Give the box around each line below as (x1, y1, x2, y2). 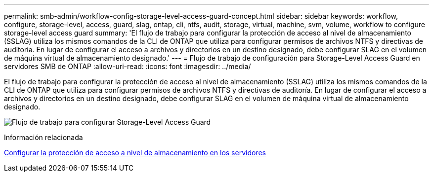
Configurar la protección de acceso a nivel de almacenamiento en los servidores (4, 148, 266, 157)
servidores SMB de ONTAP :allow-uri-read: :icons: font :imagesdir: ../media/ (4, 62, 251, 70)
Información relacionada (4, 133, 83, 141)
